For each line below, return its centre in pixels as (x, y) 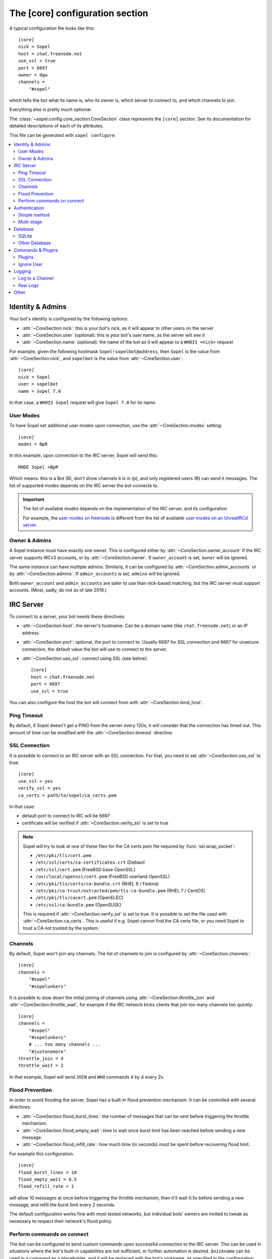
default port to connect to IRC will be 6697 (66, 816)
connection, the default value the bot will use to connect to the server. (95, 649)
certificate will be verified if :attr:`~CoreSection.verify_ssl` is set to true (95, 823)
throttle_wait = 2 (41, 1066)
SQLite (25, 236)
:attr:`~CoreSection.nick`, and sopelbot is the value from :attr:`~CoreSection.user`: (96, 359)
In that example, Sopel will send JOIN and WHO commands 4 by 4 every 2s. (87, 1077)
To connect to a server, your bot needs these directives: (67, 616)
